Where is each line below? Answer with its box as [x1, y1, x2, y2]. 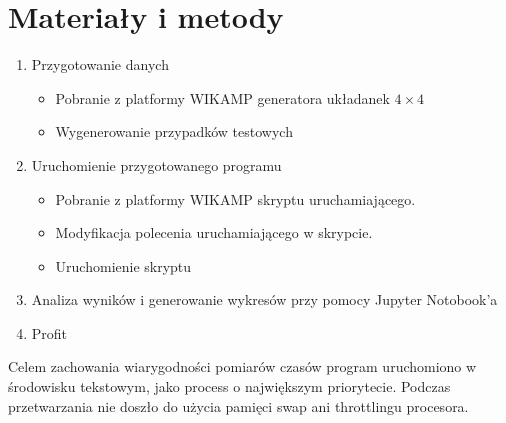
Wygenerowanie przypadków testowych [55, 121, 293, 142]
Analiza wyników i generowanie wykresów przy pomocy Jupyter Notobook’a [31, 289, 498, 310]
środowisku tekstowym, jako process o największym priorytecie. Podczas [8, 376, 451, 397]
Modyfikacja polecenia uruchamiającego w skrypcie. [55, 222, 373, 243]
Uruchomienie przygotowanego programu [31, 154, 282, 175]
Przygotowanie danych [31, 54, 169, 75]
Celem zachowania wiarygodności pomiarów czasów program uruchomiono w [8, 356, 477, 377]
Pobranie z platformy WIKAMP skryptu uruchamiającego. [55, 188, 416, 209]
